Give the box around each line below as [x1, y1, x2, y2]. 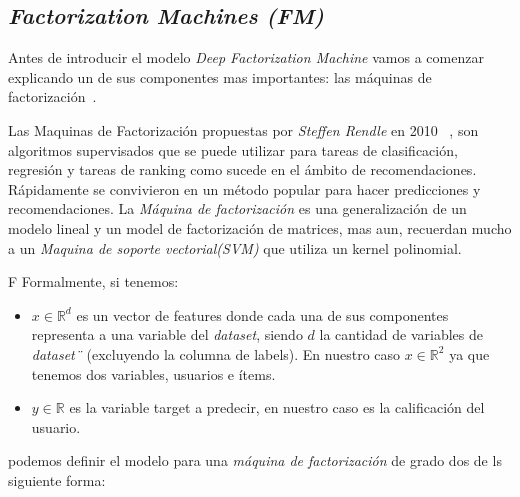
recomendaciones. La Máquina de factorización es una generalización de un [8, 198, 467, 219]
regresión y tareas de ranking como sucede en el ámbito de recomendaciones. [8, 159, 477, 180]
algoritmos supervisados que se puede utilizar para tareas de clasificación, [8, 139, 458, 160]
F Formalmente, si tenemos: [8, 271, 179, 292]
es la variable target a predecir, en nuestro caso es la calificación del [69, 397, 485, 418]
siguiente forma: [8, 469, 106, 490]
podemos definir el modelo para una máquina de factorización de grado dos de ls [8, 450, 502, 471]
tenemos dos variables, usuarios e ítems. [31, 363, 276, 384]
